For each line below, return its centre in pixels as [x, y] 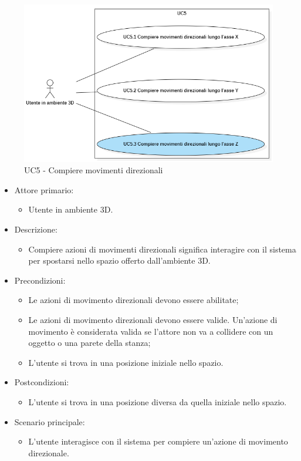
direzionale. [49, 452]
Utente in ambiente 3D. [71, 209]
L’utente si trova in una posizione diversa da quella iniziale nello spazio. [158, 402]
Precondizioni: [40, 280]
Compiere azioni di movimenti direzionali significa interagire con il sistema [162, 249]
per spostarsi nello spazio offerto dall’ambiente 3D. [119, 260]
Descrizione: [36, 229]
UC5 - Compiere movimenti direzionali [94, 170]
